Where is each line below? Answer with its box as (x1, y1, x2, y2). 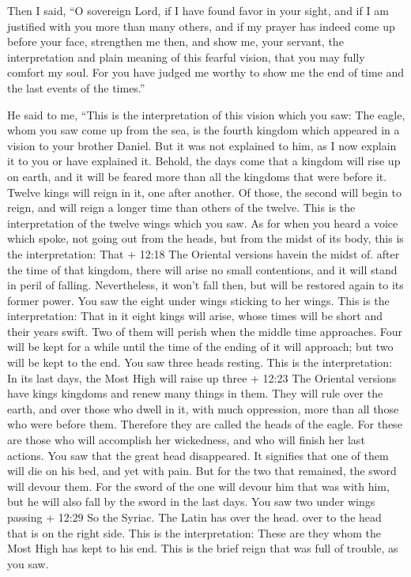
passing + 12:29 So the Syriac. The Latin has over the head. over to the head (7, 509, 382, 525)
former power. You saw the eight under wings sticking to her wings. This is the (7, 292, 390, 308)
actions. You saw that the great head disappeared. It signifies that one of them (7, 447, 389, 463)
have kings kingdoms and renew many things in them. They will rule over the (7, 385, 383, 402)
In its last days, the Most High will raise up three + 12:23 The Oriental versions (7, 369, 397, 386)
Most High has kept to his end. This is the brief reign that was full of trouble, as (7, 540, 398, 556)
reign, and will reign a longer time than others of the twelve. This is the (7, 199, 356, 216)
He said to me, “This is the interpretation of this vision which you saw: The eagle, (7, 106, 405, 123)
